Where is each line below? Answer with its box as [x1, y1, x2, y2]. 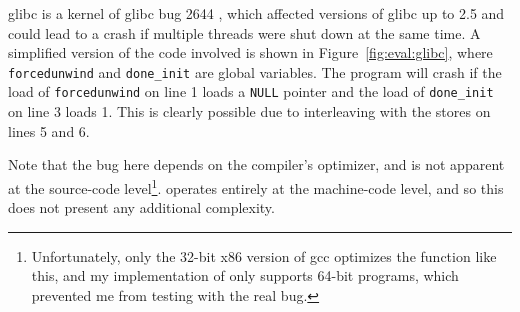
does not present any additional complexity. [8, 197, 275, 218]
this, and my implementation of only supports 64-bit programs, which [31, 265, 459, 286]
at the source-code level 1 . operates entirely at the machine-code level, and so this [8, 174, 504, 198]
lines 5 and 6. [8, 120, 90, 141]
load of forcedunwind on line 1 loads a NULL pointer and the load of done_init [8, 81, 494, 102]
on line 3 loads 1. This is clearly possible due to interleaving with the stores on [8, 101, 491, 122]
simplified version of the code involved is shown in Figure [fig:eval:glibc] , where [8, 42, 493, 63]
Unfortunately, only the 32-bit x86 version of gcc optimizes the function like [31, 245, 497, 266]
